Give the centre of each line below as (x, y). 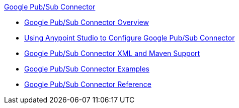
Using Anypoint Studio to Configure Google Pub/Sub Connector (130, 38)
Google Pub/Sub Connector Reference (88, 84)
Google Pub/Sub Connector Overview (87, 22)
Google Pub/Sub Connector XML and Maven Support (112, 53)
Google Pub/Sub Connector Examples (87, 69)
